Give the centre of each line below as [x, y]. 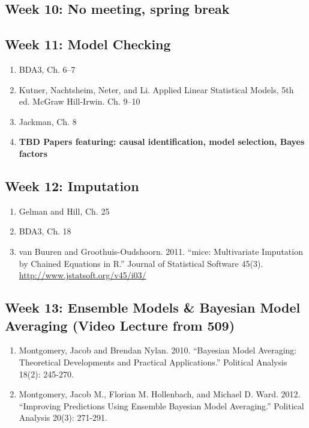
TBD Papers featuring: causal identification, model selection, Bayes [162, 142]
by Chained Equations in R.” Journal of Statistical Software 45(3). [141, 263]
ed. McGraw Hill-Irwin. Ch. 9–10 [79, 101]
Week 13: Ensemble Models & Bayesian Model [153, 307]
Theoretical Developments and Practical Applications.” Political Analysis [153, 362]
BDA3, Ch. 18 [45, 231]
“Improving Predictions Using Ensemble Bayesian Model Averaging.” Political [161, 405]
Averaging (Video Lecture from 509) [120, 325]
